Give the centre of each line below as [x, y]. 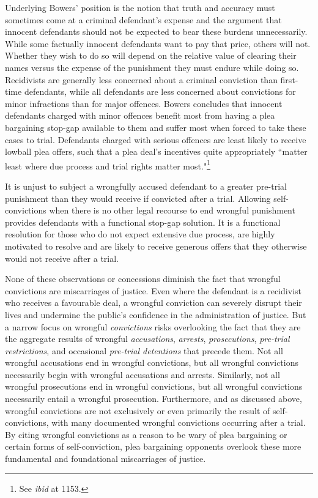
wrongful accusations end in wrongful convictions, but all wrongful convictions [152, 362]
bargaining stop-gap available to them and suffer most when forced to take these [156, 127]
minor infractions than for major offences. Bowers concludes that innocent [144, 103]
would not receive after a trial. [62, 258]
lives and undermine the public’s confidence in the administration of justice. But [156, 314]
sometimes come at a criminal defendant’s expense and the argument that [143, 19]
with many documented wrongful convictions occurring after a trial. [179, 422]
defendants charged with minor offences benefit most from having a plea [140, 115]
